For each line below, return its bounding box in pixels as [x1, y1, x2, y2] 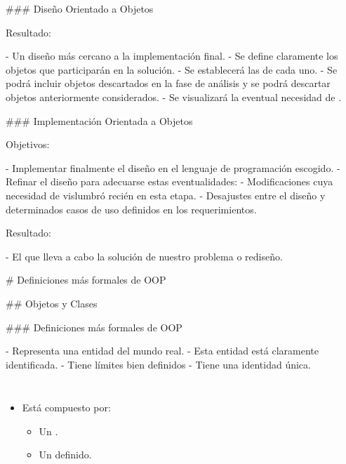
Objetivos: [6, 137, 50, 152]
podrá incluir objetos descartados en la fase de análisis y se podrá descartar [6, 76, 331, 91]
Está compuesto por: [22, 400, 111, 415]
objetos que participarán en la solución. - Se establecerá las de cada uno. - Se [6, 62, 338, 77]
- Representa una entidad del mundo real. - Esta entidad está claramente [6, 343, 319, 358]
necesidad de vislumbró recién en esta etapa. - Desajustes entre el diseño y [6, 187, 326, 202]
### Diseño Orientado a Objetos [6, 1, 154, 15]
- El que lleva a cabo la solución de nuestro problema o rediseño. [6, 248, 283, 263]
